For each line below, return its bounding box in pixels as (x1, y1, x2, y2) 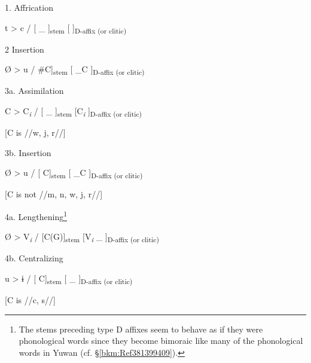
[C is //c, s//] (5, 294, 56, 306)
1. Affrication (5, 1, 53, 13)
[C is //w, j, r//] (5, 126, 66, 139)
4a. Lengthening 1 (5, 209, 68, 222)
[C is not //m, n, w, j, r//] (5, 188, 103, 200)
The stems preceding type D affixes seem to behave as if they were (19, 322, 263, 335)
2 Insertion (5, 42, 44, 55)
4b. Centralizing (5, 252, 63, 264)
